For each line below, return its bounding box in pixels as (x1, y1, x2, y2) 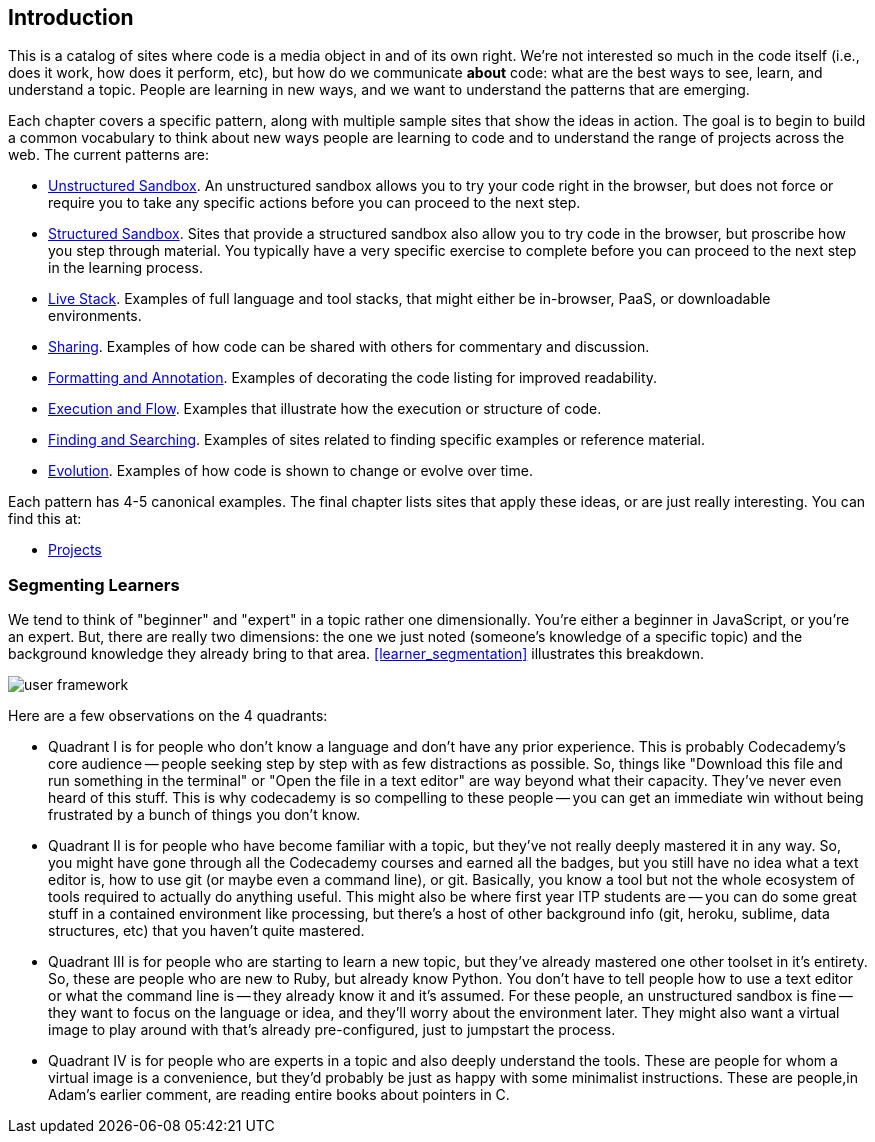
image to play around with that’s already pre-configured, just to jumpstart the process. (48, 1021, 616, 1039)
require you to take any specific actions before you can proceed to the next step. (48, 194, 581, 212)
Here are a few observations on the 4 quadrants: (8, 707, 328, 725)
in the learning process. (48, 259, 204, 277)
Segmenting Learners (8, 574, 180, 595)
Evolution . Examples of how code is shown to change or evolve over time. (48, 462, 533, 480)
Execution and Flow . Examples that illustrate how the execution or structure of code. (48, 400, 602, 418)
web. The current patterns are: (8, 146, 210, 164)
